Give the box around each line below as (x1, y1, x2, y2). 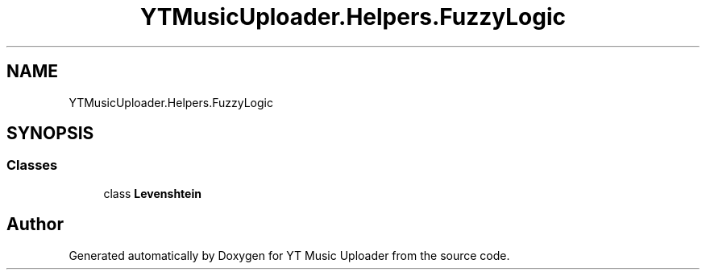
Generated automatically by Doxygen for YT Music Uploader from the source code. (69, 248, 510, 262)
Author (6, 214, 64, 235)
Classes (6, 157, 58, 174)
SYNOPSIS (6, 123, 94, 144)
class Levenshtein (103, 186, 201, 200)
